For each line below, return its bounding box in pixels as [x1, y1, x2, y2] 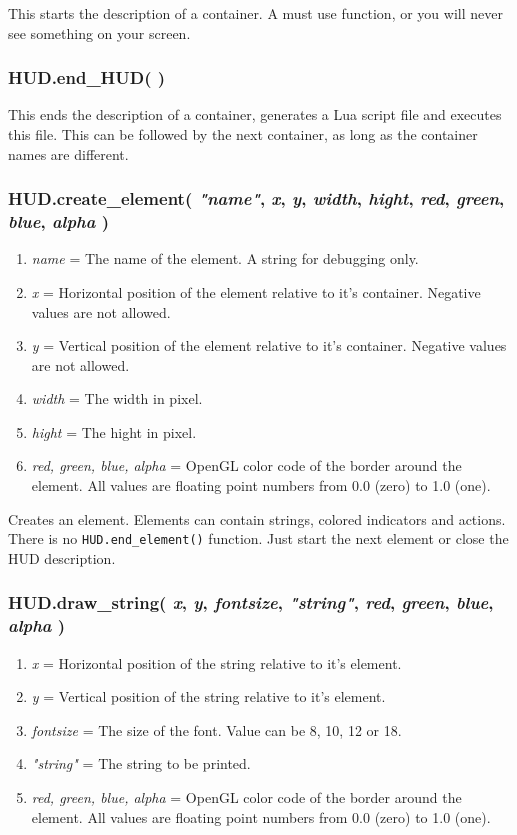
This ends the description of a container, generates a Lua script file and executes [8, 104, 502, 125]
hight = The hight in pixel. [31, 421, 197, 442]
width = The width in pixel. [31, 388, 203, 409]
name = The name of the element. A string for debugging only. [31, 248, 419, 269]
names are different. [8, 143, 129, 164]
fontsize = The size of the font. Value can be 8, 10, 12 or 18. [31, 719, 402, 740]
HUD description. [8, 547, 116, 568]
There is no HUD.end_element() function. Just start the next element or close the [8, 528, 509, 549]
